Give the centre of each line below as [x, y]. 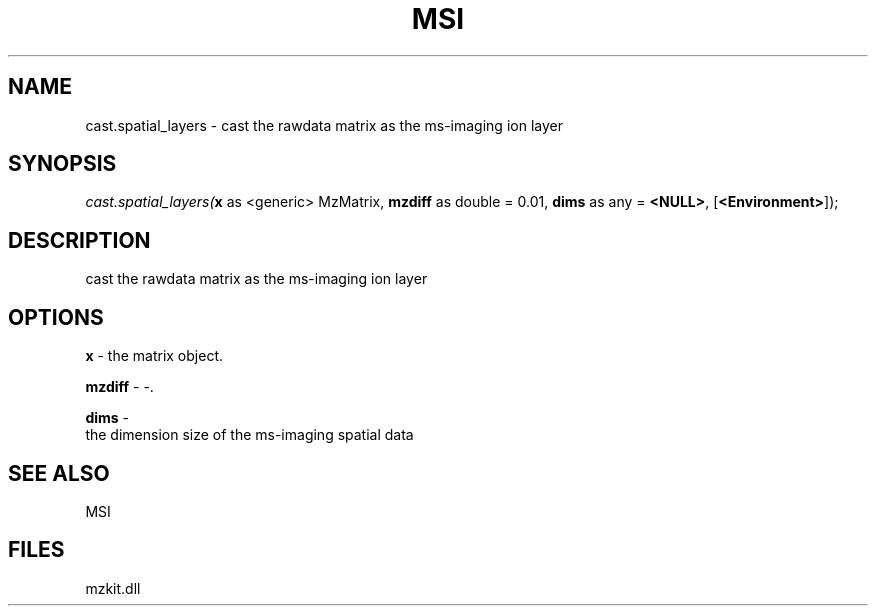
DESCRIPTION [79, 240]
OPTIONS [56, 317]
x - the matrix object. [154, 356]
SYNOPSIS [62, 164]
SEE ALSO [59, 473]
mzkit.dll [113, 588]
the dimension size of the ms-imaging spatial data [249, 435]
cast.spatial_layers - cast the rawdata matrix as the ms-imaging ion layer [324, 125]
